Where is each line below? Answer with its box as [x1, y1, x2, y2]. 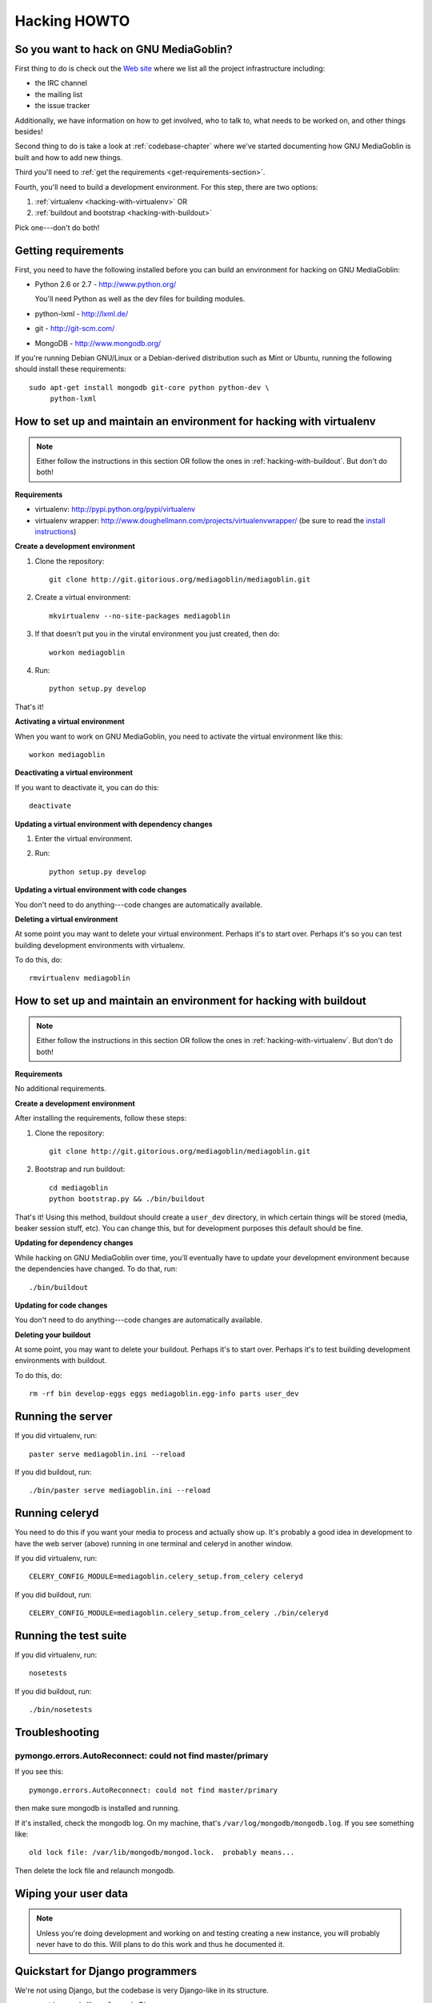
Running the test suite [14, 1629, 127, 1642]
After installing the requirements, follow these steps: [14, 1114, 187, 1123]
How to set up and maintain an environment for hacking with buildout [14, 994, 367, 1008]
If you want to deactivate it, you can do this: [14, 782, 159, 792]
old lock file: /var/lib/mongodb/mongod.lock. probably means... [29, 1848, 295, 1857]
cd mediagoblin [49, 1183, 109, 1192]
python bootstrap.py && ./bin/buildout [49, 1195, 206, 1203]
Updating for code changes [14, 1300, 108, 1310]
